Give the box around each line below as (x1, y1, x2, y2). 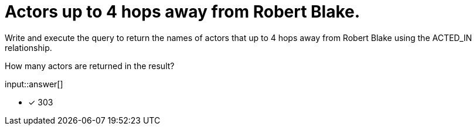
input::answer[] (5, 78, 63, 89)
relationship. (5, 42, 52, 53)
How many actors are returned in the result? (5, 60, 175, 71)
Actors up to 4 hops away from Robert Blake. (5, 2, 361, 22)
